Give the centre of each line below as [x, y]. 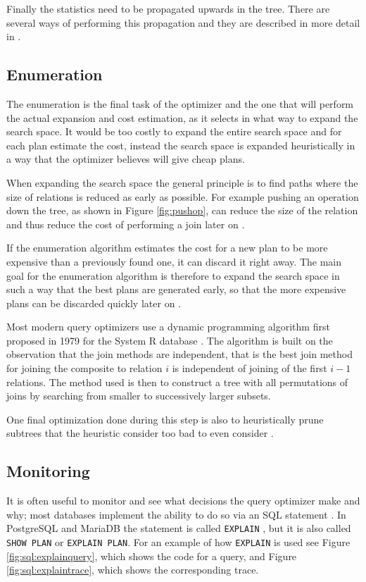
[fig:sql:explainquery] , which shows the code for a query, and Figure [152, 556]
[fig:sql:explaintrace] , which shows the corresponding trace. [133, 570]
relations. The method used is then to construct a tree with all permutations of [177, 382]
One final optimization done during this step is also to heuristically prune [165, 419]
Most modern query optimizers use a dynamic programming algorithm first [168, 327]
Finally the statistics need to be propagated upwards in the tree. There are [168, 8]
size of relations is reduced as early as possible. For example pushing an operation [183, 196]
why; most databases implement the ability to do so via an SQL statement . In [176, 514]
